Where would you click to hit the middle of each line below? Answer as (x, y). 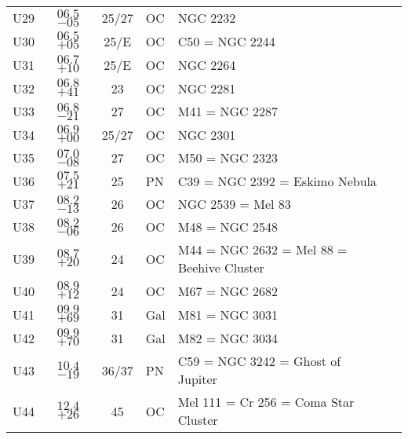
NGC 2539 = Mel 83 (234, 204)
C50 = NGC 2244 (226, 41)
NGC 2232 (207, 18)
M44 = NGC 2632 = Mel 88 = (262, 249)
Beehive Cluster (221, 267)
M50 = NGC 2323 (228, 157)
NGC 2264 (207, 64)
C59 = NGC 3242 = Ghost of (259, 361)
